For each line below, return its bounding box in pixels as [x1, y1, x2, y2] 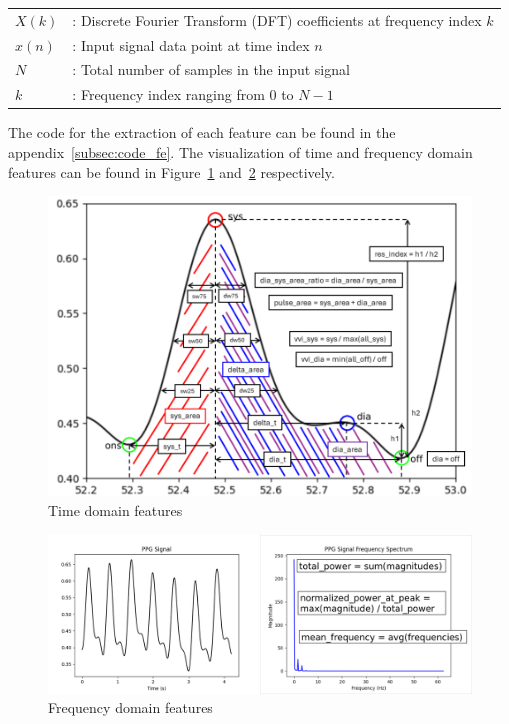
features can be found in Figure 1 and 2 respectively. [8, 161, 335, 182]
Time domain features [48, 500, 183, 521]
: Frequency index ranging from [72, 84, 265, 105]
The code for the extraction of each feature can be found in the [8, 122, 396, 143]
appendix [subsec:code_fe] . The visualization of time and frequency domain [8, 141, 473, 162]
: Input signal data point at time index [72, 34, 310, 55]
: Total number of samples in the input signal [72, 59, 350, 80]
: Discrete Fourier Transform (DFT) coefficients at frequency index [72, 9, 482, 30]
